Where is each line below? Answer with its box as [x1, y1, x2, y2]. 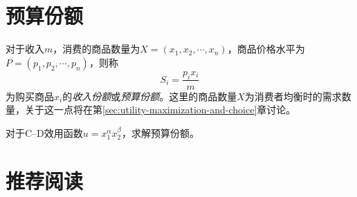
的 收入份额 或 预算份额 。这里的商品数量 [62, 88, 237, 103]
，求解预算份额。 [121, 125, 199, 140]
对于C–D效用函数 [6, 125, 83, 140]
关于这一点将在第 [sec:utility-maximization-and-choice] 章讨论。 [24, 102, 296, 117]
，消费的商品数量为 [53, 41, 140, 56]
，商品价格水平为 [227, 41, 305, 56]
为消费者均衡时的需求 [244, 88, 342, 103]
